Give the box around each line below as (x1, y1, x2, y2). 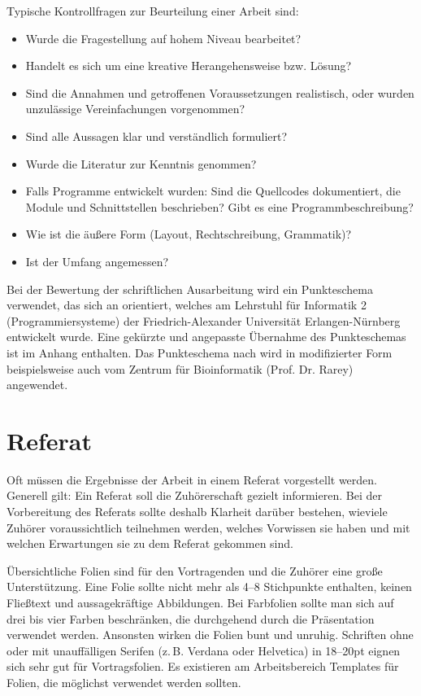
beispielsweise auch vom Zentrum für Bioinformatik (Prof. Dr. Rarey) (7, 360, 354, 377)
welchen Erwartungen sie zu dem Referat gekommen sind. (7, 535, 293, 552)
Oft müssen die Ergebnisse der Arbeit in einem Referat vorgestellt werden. (7, 471, 377, 488)
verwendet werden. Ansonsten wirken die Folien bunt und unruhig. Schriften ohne (7, 626, 414, 643)
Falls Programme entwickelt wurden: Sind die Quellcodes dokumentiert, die (25, 182, 401, 199)
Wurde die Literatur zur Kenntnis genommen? (25, 155, 257, 172)
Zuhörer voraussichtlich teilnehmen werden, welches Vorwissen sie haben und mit (7, 519, 410, 536)
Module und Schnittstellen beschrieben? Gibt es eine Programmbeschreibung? (25, 198, 414, 215)
